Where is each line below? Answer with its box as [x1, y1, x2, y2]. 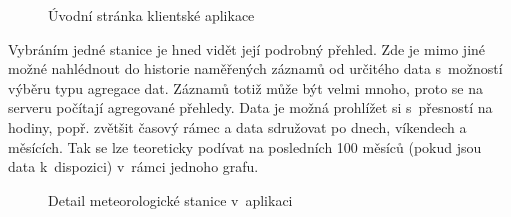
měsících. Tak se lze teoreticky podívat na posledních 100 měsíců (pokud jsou [8, 136, 482, 157]
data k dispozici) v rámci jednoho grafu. [8, 156, 259, 177]
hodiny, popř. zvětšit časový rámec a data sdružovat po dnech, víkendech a [8, 116, 467, 137]
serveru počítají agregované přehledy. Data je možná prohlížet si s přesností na [8, 97, 493, 118]
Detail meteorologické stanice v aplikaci [48, 189, 293, 210]
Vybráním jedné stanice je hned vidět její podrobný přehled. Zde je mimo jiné [8, 38, 486, 59]
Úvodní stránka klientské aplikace [48, 5, 255, 25]
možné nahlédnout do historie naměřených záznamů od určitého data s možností [8, 58, 503, 79]
